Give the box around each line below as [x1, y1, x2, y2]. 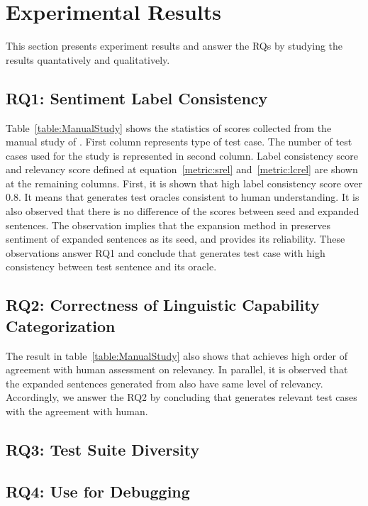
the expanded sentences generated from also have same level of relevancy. [6, 375, 323, 390]
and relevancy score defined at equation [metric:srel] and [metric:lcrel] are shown [6, 162, 358, 177]
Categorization [6, 314, 116, 336]
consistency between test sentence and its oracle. [6, 259, 217, 274]
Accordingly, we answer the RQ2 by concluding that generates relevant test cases [6, 390, 357, 405]
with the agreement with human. [6, 404, 148, 419]
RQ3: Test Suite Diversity [6, 439, 200, 460]
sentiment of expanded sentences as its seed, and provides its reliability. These [6, 231, 345, 246]
